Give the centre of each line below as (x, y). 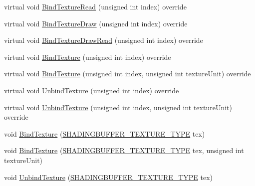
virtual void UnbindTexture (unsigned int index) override (92, 90)
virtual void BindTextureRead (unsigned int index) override (95, 6)
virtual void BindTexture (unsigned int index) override (88, 57)
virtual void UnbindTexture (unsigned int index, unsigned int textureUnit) (118, 107)
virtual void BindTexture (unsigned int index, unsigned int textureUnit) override (127, 74)
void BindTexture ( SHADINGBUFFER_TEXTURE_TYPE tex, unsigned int (124, 150)
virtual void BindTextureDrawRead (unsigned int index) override (104, 40)
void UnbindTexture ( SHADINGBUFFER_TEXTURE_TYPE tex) (109, 177)
